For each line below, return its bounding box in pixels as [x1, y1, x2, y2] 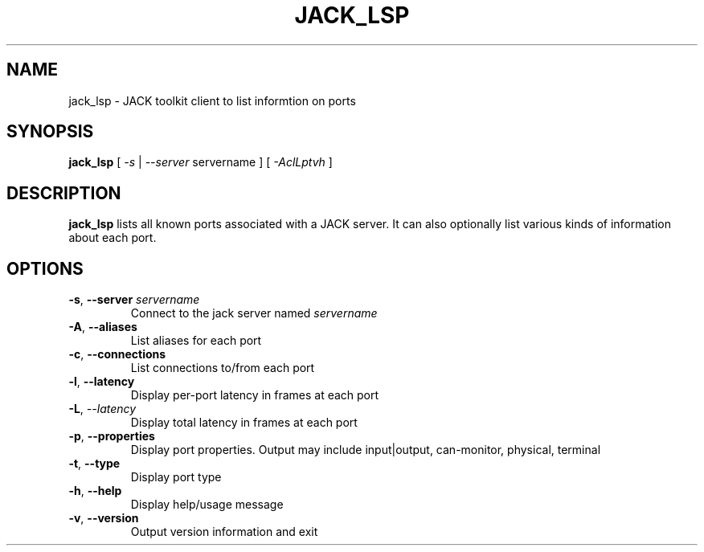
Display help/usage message [130, 497, 284, 512]
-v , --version [68, 511, 139, 525]
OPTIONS [6, 258, 84, 279]
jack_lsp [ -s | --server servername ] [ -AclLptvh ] [68, 155, 333, 170]
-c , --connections [68, 347, 166, 362]
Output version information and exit [130, 525, 318, 539]
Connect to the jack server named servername [130, 306, 378, 321]
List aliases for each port [130, 333, 262, 348]
